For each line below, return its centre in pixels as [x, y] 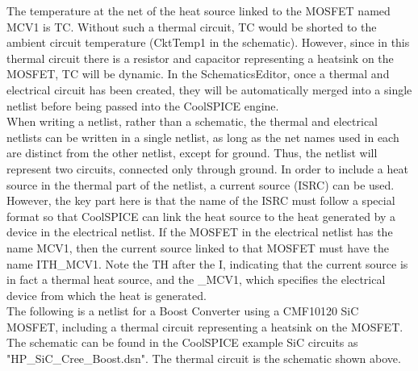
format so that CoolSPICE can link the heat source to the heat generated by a [201, 216]
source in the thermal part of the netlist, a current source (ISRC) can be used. [201, 184]
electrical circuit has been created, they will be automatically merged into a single [209, 89]
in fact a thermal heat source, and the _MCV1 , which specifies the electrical [196, 279]
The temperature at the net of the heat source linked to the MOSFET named [199, 10]
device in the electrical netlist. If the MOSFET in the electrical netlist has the [200, 232]
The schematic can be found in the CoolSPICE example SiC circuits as [182, 342]
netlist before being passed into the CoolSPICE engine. [143, 105]
